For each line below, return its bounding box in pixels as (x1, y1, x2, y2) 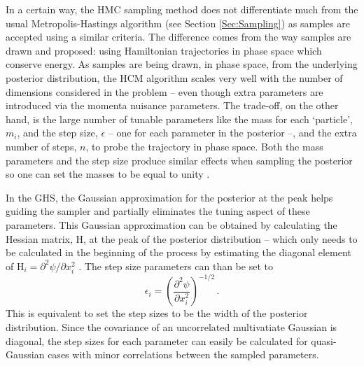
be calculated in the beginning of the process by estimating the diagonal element (6, 245, 351, 260)
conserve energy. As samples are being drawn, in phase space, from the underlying (6, 57, 358, 71)
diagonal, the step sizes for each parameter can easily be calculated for (6, 333, 308, 348)
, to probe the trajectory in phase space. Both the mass (85, 139, 323, 153)
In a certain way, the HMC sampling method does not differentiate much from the (6, 2, 358, 16)
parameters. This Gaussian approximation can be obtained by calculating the (6, 217, 337, 232)
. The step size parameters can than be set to (78, 258, 273, 273)
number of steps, (6, 139, 77, 153)
